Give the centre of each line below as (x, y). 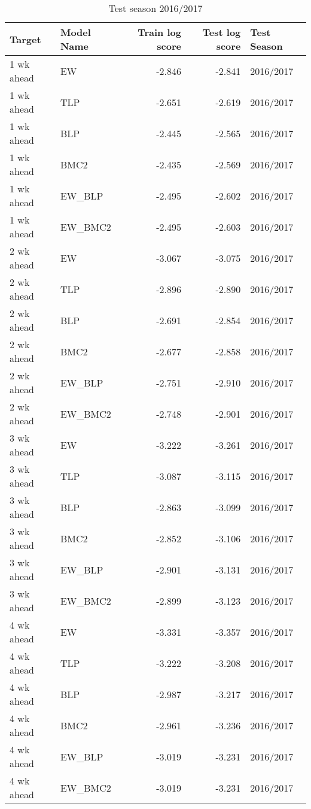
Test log (222, 32)
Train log (159, 32)
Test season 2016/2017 (155, 8)
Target (25, 39)
